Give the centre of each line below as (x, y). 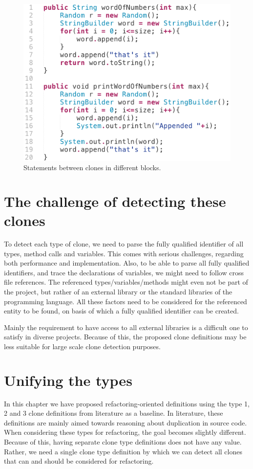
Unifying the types (68, 380)
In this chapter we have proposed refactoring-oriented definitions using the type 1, (127, 403)
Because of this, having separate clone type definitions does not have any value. (123, 442)
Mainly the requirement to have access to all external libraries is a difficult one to (126, 327)
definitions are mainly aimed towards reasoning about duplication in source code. (126, 422)
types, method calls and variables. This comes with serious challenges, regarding (124, 253)
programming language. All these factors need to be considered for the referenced (126, 301)
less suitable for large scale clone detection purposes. (82, 346)
